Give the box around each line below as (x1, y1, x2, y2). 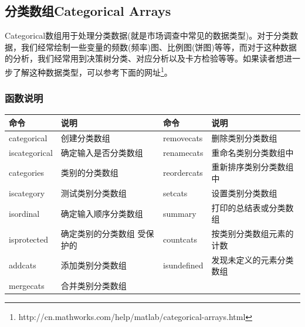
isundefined (163, 259, 204, 271)
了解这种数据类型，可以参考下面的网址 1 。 (12, 64, 172, 78)
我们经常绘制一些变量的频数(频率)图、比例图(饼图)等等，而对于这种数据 (21, 40, 297, 53)
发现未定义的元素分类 (211, 253, 294, 265)
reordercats (163, 166, 203, 179)
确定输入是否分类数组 (60, 146, 143, 158)
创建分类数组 (60, 131, 110, 144)
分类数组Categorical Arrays (5, 2, 171, 20)
